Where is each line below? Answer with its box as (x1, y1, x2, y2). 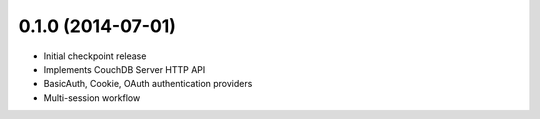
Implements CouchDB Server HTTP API (43, 63, 206, 75)
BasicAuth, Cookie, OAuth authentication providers (43, 78, 253, 90)
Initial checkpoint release (43, 50, 147, 62)
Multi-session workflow (43, 91, 141, 104)
